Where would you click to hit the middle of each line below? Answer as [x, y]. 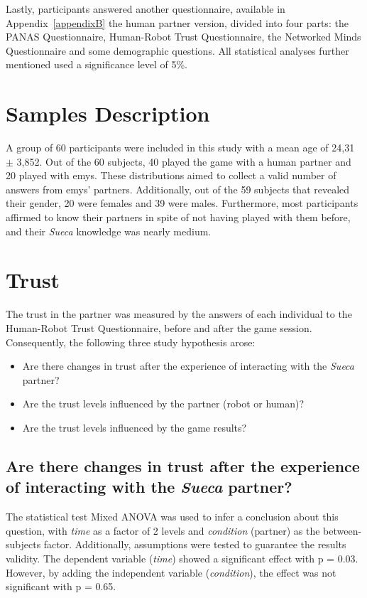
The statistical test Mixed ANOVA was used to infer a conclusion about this [172, 517]
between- [343, 530]
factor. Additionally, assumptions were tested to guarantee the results [195, 544]
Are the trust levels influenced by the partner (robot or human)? [163, 404]
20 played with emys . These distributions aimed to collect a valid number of [171, 175]
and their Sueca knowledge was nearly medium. [109, 231]
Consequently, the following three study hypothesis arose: [131, 342]
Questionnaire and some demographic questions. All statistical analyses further [177, 50]
